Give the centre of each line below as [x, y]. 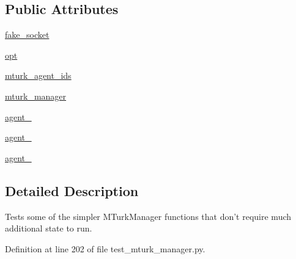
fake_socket [27, 35]
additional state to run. [49, 228]
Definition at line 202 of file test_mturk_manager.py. [105, 248]
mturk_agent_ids [38, 75]
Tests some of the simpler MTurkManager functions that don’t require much [148, 216]
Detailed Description [72, 190]
